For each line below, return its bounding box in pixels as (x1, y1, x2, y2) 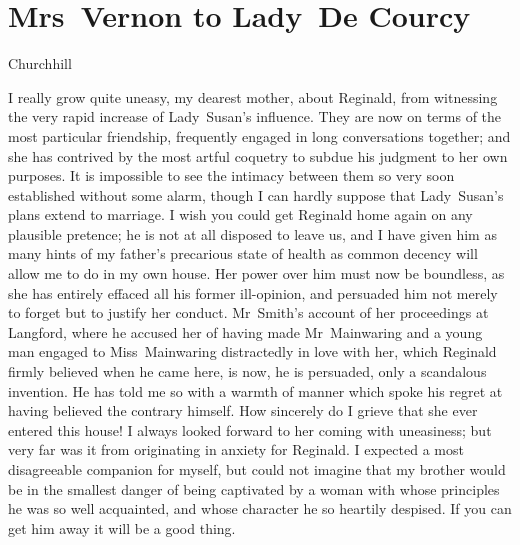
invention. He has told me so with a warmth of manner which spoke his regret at (8, 380, 503, 401)
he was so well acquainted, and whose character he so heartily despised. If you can (8, 498, 512, 519)
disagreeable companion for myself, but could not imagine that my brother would (8, 459, 506, 479)
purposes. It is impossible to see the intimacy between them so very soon (8, 165, 455, 186)
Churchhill (8, 53, 72, 74)
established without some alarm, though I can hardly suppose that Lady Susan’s (8, 184, 504, 205)
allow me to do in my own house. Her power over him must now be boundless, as (8, 263, 505, 284)
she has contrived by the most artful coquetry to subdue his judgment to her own (8, 145, 508, 166)
